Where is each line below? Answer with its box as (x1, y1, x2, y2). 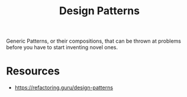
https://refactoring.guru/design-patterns (14, 84, 114, 91)
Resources (6, 64, 60, 78)
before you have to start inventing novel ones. (6, 44, 118, 51)
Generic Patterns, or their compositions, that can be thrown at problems (6, 37, 182, 45)
